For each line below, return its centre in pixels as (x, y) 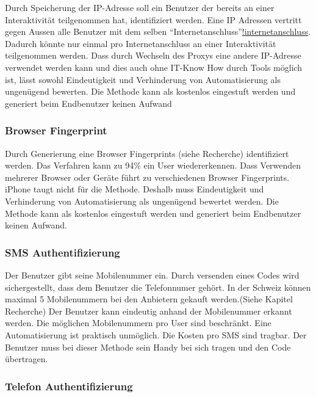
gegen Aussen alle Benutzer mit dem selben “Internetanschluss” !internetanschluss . (158, 31)
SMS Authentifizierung (63, 252)
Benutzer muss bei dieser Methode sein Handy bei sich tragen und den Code (148, 347)
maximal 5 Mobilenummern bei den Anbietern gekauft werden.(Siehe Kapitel (149, 299)
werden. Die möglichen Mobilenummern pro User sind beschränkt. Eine (138, 323)
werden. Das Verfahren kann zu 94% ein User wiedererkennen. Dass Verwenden (153, 165)
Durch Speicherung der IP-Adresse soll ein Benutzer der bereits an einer (140, 7)
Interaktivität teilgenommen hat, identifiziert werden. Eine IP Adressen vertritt (153, 19)
